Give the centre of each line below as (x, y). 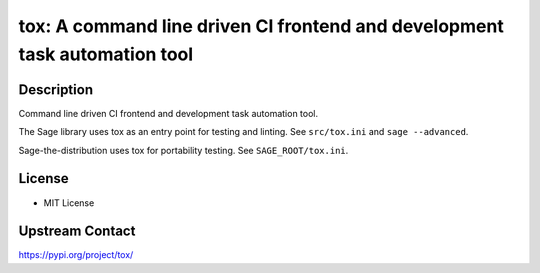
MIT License (69, 202)
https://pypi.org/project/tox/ (76, 255)
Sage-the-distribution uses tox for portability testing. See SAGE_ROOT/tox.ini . (183, 150)
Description (56, 89)
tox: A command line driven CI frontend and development (261, 26)
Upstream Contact (77, 231)
